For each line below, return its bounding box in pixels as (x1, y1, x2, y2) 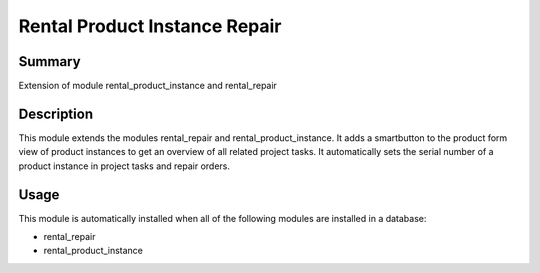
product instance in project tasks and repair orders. (18, 160, 230, 172)
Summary (18, 53, 81, 70)
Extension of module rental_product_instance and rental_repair (18, 80, 277, 92)
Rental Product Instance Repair (18, 15, 282, 37)
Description (18, 105, 94, 122)
